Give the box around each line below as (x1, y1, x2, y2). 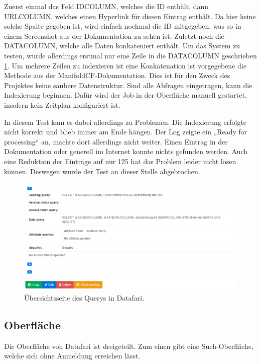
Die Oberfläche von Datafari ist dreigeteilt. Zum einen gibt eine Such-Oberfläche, (4, 340, 253, 351)
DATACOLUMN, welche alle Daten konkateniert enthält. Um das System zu (4, 40, 240, 51)
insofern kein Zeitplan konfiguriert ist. (4, 99, 120, 110)
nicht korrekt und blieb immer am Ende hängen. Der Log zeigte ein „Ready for (4, 126, 247, 137)
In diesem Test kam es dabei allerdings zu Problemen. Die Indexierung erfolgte (4, 116, 247, 127)
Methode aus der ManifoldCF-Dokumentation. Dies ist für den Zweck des (4, 70, 230, 81)
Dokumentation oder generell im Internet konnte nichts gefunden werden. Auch (4, 146, 247, 157)
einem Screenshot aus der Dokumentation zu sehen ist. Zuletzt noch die (4, 30, 224, 41)
